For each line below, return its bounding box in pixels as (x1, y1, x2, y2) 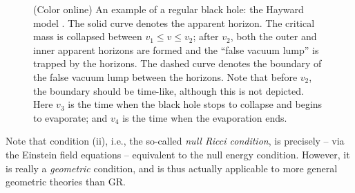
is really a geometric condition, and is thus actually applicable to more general (6, 160, 338, 175)
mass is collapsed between (33, 29, 142, 44)
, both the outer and (230, 29, 317, 44)
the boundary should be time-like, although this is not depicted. (33, 83, 304, 98)
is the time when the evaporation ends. (122, 110, 287, 125)
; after (193, 29, 219, 44)
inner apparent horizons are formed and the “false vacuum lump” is (33, 42, 319, 57)
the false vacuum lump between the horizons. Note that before (33, 69, 298, 84)
